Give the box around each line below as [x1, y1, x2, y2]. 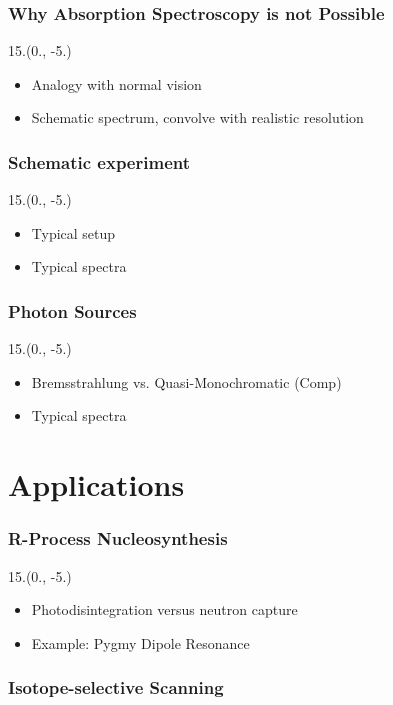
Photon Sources [8, 298, 137, 323]
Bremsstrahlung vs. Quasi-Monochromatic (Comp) [31, 371, 342, 392]
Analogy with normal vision [31, 73, 202, 94]
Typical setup [31, 222, 116, 243]
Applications [8, 464, 185, 505]
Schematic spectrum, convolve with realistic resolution [31, 107, 364, 128]
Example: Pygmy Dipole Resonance [31, 632, 250, 653]
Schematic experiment [8, 149, 190, 174]
